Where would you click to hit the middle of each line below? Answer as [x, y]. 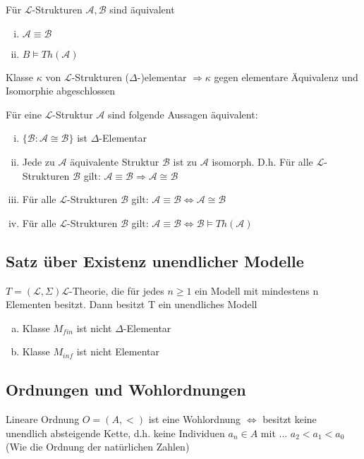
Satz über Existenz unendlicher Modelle [155, 261]
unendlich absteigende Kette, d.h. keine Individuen [115, 433]
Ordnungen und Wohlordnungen [126, 390]
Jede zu [38, 161]
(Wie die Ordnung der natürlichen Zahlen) [98, 447]
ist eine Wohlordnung [195, 419]
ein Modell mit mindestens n [257, 290]
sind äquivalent [142, 9]
